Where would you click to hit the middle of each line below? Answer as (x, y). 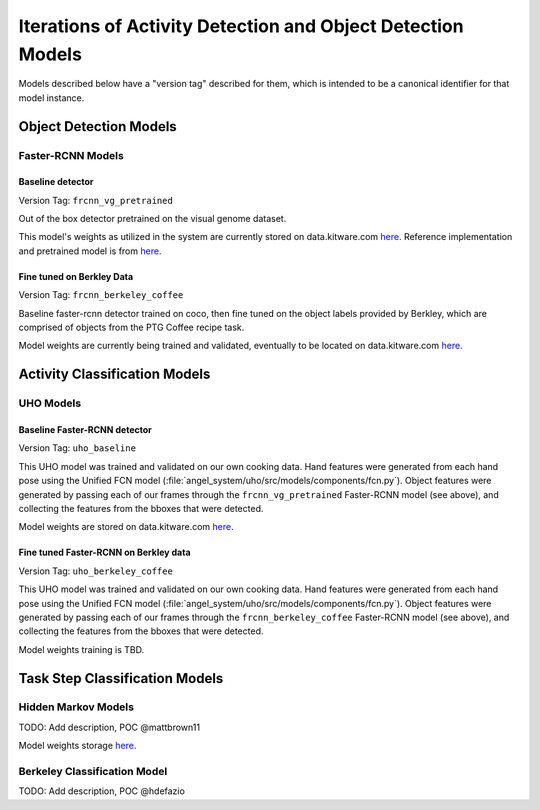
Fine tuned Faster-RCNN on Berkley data (104, 552)
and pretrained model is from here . (90, 251)
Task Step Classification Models (121, 678)
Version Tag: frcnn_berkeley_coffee (101, 295)
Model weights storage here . (77, 746)
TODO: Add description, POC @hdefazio (101, 791)
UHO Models (50, 403)
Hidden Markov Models (76, 707)
